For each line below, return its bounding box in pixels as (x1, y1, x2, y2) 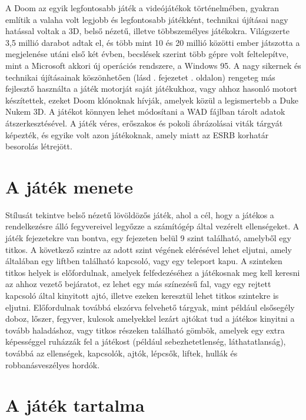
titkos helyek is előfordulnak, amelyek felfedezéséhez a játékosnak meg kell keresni (5, 266, 300, 278)
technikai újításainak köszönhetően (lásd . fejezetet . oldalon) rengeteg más (5, 71, 275, 83)
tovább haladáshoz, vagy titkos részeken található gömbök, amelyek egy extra (5, 324, 285, 336)
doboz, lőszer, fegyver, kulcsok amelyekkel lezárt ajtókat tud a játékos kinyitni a (5, 312, 295, 325)
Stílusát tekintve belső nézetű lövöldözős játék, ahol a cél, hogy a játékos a (5, 208, 274, 221)
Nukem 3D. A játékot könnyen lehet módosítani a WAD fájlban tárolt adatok (5, 105, 285, 118)
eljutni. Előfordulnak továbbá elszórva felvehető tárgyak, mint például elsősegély (5, 301, 295, 313)
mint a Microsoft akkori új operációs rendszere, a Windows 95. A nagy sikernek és (5, 59, 301, 71)
